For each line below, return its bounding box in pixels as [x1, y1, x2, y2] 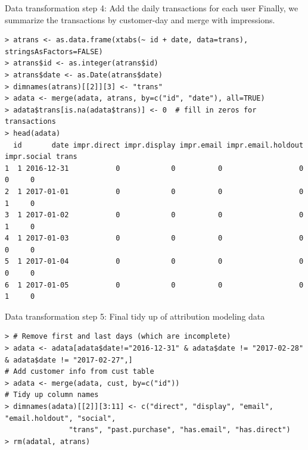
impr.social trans [5, 152, 77, 161]
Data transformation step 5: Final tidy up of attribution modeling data [5, 310, 265, 322]
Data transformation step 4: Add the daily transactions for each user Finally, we [5, 2, 298, 14]
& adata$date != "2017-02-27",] [5, 355, 133, 364]
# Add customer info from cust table [5, 367, 154, 376]
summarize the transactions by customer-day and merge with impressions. [5, 13, 275, 26]
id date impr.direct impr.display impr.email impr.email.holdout [13, 140, 304, 149]
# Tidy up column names [5, 390, 99, 399]
